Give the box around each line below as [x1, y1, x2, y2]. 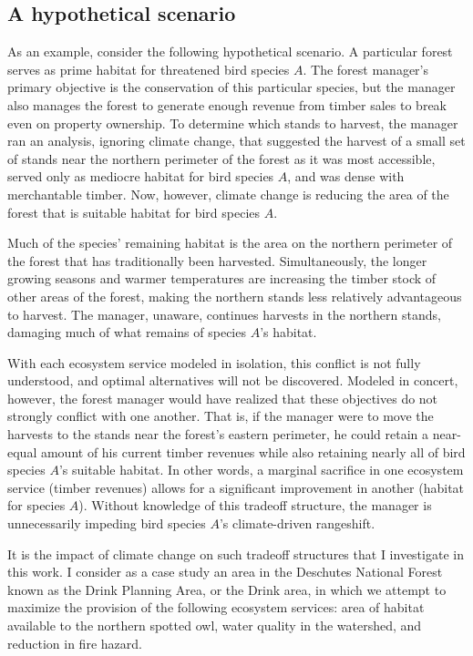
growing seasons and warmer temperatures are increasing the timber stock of [7, 269, 437, 288]
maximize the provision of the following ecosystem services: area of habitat [7, 598, 425, 617]
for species [7, 496, 66, 515]
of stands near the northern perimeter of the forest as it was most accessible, [7, 149, 436, 168]
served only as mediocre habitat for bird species [7, 167, 274, 186]
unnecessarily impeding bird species [7, 514, 206, 533]
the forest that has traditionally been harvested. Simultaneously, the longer [7, 251, 427, 270]
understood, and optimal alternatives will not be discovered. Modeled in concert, [7, 371, 458, 390]
